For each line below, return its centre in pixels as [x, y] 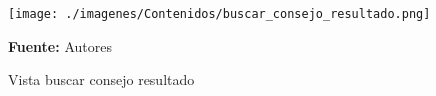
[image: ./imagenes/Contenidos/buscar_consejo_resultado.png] [219, 14]
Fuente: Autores [60, 45]
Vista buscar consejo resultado [101, 79]
